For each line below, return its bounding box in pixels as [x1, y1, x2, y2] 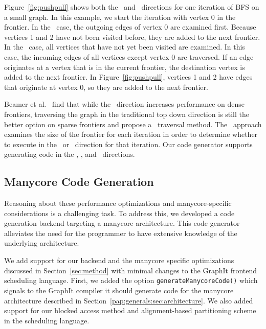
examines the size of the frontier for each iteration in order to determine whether [4, 129, 258, 139]
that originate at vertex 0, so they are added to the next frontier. [4, 81, 208, 92]
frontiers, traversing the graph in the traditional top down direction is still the [4, 108, 249, 119]
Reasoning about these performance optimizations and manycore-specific [4, 198, 232, 208]
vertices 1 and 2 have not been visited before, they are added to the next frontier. [4, 31, 260, 42]
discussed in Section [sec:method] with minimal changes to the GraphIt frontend [4, 265, 257, 275]
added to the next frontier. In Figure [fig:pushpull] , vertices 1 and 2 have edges [4, 72, 253, 82]
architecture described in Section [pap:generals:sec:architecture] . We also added [4, 295, 253, 306]
